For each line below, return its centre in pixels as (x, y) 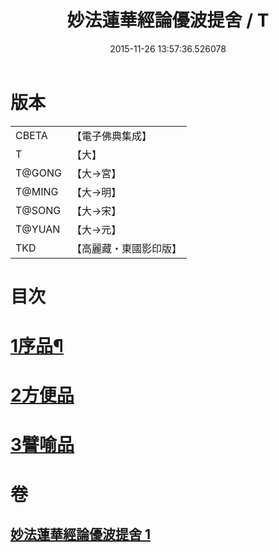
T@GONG (38, 173)
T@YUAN (38, 229)
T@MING (37, 191)
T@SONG (38, 210)
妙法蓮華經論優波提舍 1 (81, 534)
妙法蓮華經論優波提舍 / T (168, 20)
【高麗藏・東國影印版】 (126, 248)
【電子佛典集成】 (111, 136)
